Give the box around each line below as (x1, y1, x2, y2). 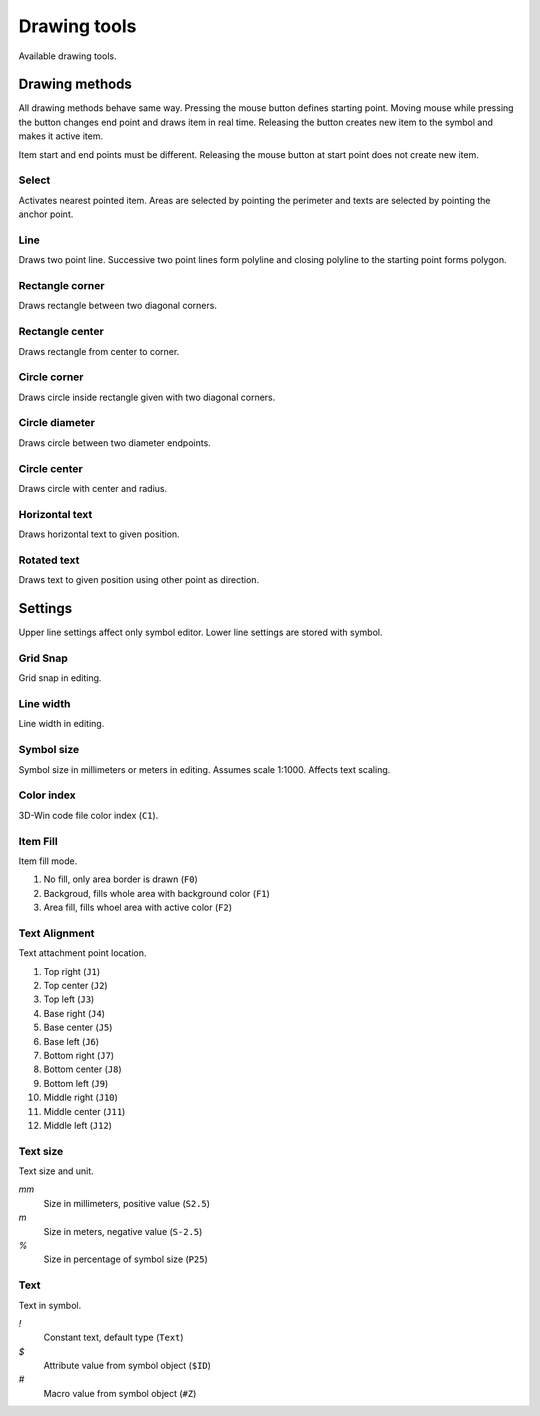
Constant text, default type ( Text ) (43, 1331, 184, 1344)
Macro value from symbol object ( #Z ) (43, 1387, 197, 1399)
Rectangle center (18, 325, 104, 339)
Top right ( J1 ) (43, 965, 101, 977)
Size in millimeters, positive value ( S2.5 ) (43, 1197, 210, 1209)
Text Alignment (18, 926, 95, 940)
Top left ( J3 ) (43, 993, 95, 1005)
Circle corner (18, 370, 84, 384)
